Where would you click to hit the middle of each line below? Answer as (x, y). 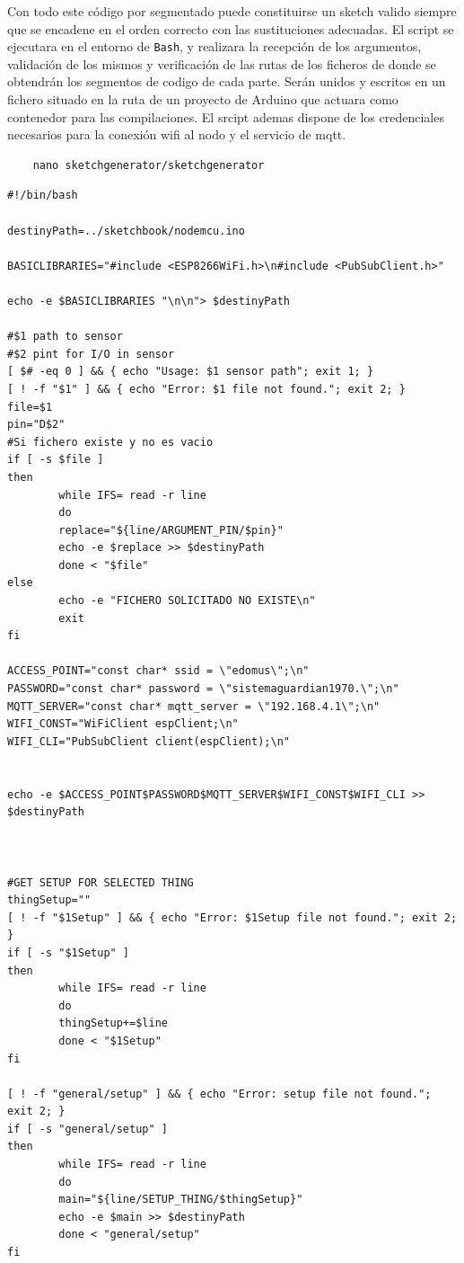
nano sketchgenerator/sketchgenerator (149, 165)
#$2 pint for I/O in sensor (91, 354)
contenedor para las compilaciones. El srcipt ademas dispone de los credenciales (226, 116)
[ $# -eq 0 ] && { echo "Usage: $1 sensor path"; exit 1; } (191, 372)
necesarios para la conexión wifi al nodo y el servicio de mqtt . (177, 134)
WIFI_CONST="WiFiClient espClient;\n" (123, 724)
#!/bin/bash (43, 196)
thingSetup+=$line (113, 1023)
